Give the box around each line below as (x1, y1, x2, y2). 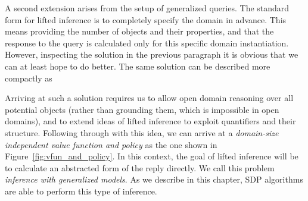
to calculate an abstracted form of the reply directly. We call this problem (5, 161, 275, 174)
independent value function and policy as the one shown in (5, 138, 217, 150)
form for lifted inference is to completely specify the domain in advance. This (5, 13, 287, 26)
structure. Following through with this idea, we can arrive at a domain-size (5, 126, 279, 139)
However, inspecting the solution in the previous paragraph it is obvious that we (5, 48, 298, 61)
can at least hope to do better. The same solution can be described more (5, 59, 270, 72)
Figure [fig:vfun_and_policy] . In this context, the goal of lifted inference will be (5, 150, 298, 162)
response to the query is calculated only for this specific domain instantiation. (5, 36, 289, 49)
